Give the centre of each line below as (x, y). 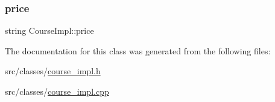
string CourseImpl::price (49, 30)
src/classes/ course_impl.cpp (57, 91)
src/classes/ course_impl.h (53, 71)
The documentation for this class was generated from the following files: (138, 50)
